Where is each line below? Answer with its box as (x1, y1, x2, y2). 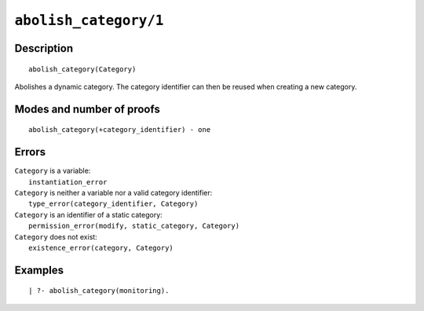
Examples (14, 263, 64, 276)
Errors (14, 145, 46, 159)
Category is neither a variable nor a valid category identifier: (14, 188, 213, 198)
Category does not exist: (14, 232, 97, 241)
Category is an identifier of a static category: (14, 210, 163, 219)
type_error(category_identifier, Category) (28, 199, 199, 208)
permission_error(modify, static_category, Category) (28, 221, 239, 231)
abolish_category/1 (14, 12, 164, 29)
